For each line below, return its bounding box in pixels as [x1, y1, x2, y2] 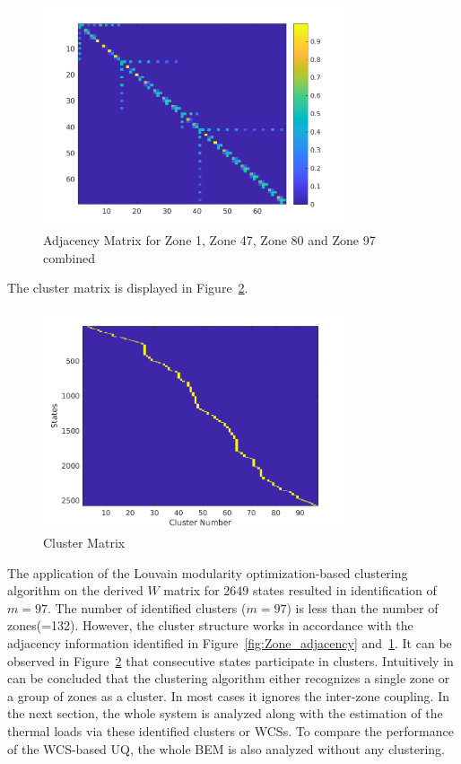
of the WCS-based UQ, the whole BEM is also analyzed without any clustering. [7, 739, 446, 758]
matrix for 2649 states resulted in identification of [163, 581, 437, 600]
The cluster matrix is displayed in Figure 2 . [7, 278, 248, 297]
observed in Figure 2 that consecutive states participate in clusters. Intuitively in [7, 651, 454, 670]
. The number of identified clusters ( [47, 598, 247, 617]
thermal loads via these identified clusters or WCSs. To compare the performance [7, 721, 454, 740]
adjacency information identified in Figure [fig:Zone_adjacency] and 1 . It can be [7, 634, 452, 652]
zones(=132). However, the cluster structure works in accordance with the [7, 616, 413, 635]
